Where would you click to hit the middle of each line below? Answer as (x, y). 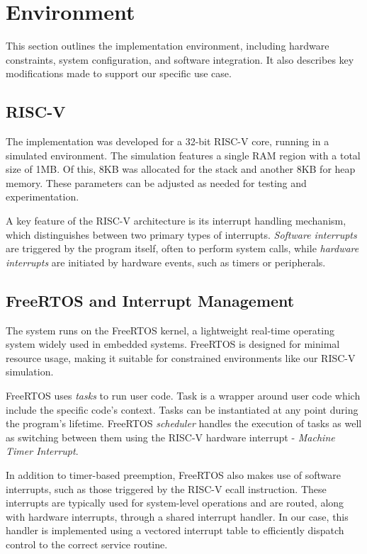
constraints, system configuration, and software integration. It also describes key (180, 59)
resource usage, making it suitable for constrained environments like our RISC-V (181, 357)
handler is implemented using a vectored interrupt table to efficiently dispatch (175, 530)
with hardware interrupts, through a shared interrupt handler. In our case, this (177, 516)
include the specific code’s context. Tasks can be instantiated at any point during (182, 409)
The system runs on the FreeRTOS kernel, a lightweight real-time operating (170, 330)
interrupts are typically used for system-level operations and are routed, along (175, 503)
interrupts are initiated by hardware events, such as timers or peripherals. (166, 262)
